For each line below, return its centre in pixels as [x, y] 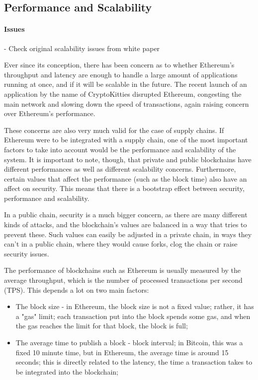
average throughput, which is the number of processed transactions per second [123, 280]
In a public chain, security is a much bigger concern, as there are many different [126, 215]
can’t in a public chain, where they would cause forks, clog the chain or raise [121, 244]
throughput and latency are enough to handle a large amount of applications [121, 74]
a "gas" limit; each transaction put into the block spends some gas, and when [133, 316]
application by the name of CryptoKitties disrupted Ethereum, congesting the [123, 94]
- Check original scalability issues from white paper [82, 48]
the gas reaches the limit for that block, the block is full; [102, 326]
